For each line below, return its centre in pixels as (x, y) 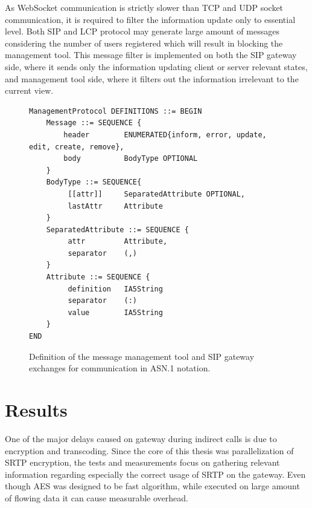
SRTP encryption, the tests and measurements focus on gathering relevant (142, 462)
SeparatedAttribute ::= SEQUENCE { (117, 230)
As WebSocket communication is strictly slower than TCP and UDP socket (144, 7)
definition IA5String (115, 289)
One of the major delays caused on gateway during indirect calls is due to (141, 438)
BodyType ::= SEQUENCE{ (94, 182)
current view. (29, 90)
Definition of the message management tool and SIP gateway (142, 356)
